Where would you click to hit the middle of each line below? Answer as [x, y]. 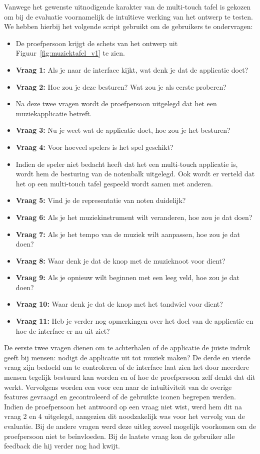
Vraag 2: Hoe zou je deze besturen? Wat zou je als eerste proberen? [121, 86]
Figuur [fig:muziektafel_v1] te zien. [70, 53]
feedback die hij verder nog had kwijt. [62, 446]
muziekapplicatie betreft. [54, 113]
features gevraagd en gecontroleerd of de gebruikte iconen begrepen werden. [120, 397]
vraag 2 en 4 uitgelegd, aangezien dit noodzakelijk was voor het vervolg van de [124, 416]
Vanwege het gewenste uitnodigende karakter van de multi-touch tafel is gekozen [127, 7]
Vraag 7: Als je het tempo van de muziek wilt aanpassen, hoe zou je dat [128, 234]
